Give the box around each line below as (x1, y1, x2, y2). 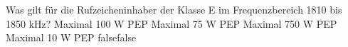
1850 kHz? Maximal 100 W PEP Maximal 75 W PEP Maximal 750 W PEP (6, 16, 337, 31)
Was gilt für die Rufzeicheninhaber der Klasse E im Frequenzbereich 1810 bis (6, 2, 342, 16)
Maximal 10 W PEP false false (6, 30, 137, 45)
